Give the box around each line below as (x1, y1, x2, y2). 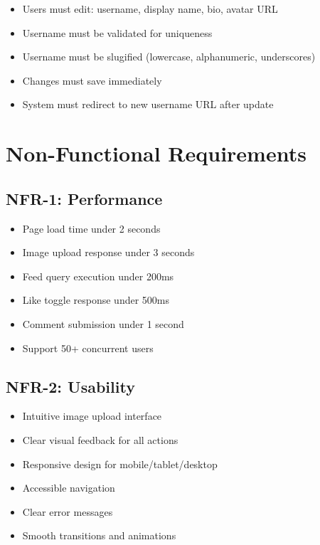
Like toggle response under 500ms (22, 292, 170, 307)
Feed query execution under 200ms (22, 268, 174, 283)
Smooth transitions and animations (22, 528, 176, 543)
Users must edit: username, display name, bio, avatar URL (22, 1, 278, 16)
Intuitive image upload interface (22, 408, 162, 423)
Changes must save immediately (22, 73, 162, 88)
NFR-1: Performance (6, 187, 163, 209)
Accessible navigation (22, 480, 115, 495)
